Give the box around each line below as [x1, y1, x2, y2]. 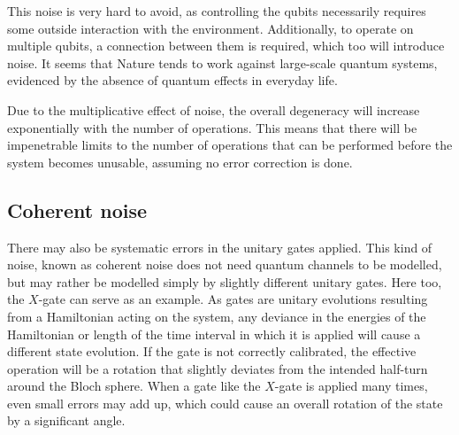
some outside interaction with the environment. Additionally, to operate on [7, 19, 414, 37]
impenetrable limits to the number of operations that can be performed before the [7, 136, 453, 154]
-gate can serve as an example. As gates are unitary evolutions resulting [38, 290, 428, 308]
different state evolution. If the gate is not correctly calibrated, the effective [7, 342, 417, 361]
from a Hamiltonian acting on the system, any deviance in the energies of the [7, 307, 426, 325]
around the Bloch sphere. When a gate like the [7, 377, 261, 395]
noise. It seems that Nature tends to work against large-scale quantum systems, [7, 53, 438, 72]
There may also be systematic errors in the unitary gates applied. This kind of [7, 237, 432, 256]
